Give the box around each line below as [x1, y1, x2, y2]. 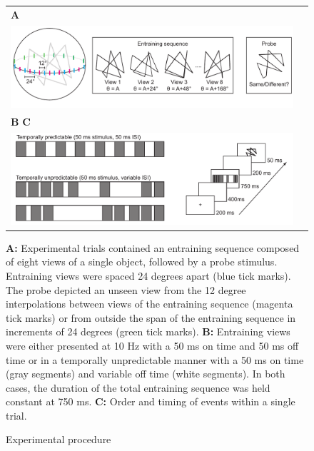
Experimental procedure [6, 432, 111, 447]
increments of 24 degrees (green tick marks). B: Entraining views [6, 324, 290, 339]
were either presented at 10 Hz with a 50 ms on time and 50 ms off [6, 338, 299, 353]
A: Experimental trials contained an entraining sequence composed [6, 240, 300, 255]
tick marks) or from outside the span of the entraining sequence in [6, 310, 296, 325]
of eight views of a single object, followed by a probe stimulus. [6, 254, 278, 269]
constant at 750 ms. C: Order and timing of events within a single [6, 394, 295, 409]
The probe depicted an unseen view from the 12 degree [6, 282, 246, 297]
